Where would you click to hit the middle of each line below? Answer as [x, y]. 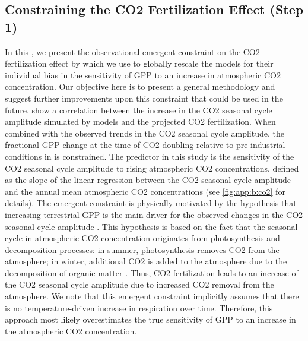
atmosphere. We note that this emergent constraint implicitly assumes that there [152, 296]
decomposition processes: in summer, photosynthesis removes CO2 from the [142, 249]
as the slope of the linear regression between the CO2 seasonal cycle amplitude [148, 180]
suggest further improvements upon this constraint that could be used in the [144, 98]
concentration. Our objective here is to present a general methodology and [140, 86]
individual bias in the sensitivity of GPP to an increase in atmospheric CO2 [143, 75]
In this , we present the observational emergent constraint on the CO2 [132, 51]
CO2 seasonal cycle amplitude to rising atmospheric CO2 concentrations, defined [152, 168]
